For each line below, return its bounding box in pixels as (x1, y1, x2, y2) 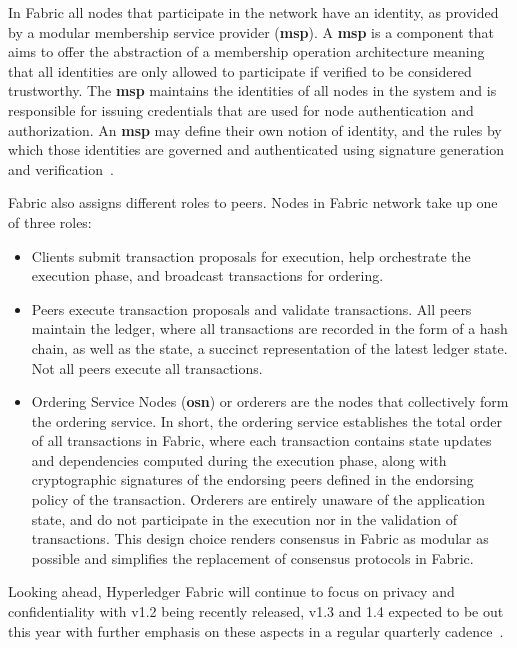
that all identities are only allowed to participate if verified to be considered (8, 60, 472, 81)
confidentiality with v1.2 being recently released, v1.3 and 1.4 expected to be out (8, 601, 504, 622)
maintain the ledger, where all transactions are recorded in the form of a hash (31, 318, 508, 339)
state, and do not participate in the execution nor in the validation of (31, 508, 458, 529)
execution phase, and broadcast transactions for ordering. (31, 265, 384, 286)
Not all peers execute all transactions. (31, 357, 263, 378)
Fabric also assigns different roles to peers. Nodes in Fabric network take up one (8, 192, 498, 213)
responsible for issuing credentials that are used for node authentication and (8, 99, 474, 120)
